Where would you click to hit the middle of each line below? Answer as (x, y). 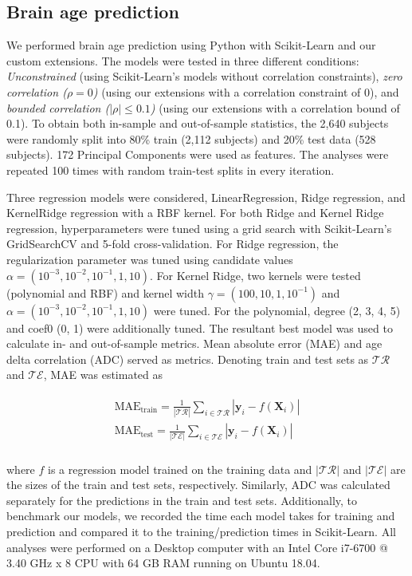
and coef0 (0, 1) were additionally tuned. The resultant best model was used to (200, 327)
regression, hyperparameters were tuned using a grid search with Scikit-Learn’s (199, 228)
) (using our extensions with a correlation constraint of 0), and (246, 91)
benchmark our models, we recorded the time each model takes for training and (201, 516)
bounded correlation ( (58, 107)
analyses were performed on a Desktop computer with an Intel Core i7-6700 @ (197, 547)
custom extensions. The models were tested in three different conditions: (183, 60)
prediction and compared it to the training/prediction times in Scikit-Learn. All (201, 532)
